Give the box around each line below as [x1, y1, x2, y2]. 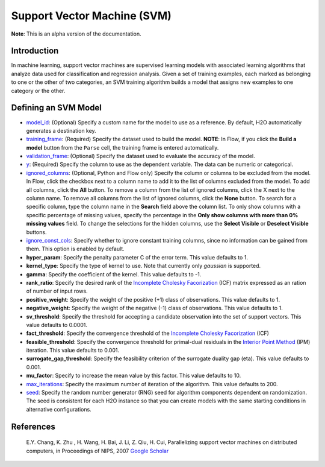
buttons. [26, 228, 47, 235]
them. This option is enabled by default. [26, 245, 125, 253]
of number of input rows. [26, 287, 88, 295]
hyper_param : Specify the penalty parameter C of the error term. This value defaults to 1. [26, 253, 248, 261]
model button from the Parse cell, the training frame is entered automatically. [26, 144, 219, 151]
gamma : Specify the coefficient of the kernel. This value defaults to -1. [26, 270, 202, 278]
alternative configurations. [26, 405, 91, 413]
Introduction [11, 46, 59, 56]
